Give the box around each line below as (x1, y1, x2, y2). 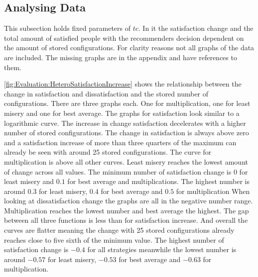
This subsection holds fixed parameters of (4, 23, 131, 33)
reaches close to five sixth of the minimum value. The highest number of (4, 234, 224, 245)
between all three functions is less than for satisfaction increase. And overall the (4, 215, 248, 225)
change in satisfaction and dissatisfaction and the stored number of (4, 88, 209, 98)
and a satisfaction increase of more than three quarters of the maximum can (4, 137, 237, 147)
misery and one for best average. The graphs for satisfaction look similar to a (4, 107, 240, 118)
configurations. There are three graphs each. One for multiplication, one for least (4, 98, 251, 108)
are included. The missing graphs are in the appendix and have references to (4, 52, 237, 62)
